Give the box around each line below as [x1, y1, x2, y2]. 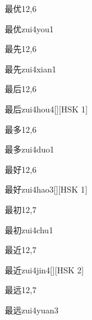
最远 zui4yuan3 [5, 303, 59, 316]
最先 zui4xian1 [5, 62, 56, 75]
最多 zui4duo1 [5, 143, 54, 156]
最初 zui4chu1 [5, 223, 53, 236]
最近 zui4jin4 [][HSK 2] [5, 263, 84, 276]
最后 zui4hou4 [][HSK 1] [5, 102, 88, 115]
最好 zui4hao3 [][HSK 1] [5, 183, 88, 196]
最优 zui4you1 [5, 22, 54, 35]
